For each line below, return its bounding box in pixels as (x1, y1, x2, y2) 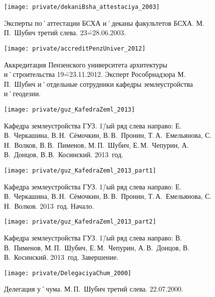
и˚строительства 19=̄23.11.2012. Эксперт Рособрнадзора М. (4, 69, 186, 79)
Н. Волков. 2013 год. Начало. (4, 200, 94, 211)
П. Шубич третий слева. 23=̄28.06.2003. (4, 27, 126, 38)
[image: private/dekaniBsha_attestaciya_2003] (4, 3, 160, 10)
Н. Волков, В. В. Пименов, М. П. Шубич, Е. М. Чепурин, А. (4, 139, 189, 150)
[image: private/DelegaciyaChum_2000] (4, 269, 131, 277)
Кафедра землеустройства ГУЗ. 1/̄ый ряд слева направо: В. (4, 233, 182, 242)
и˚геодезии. (4, 88, 41, 99)
